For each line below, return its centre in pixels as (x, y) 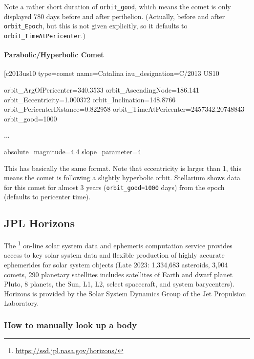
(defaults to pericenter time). (47, 197)
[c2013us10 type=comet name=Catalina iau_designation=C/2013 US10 (112, 73)
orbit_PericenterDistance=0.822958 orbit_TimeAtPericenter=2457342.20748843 (124, 109)
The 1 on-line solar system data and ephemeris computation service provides (118, 245)
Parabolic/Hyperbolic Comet (54, 55)
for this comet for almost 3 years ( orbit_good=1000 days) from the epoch (114, 187)
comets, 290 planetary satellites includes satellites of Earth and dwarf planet (118, 274)
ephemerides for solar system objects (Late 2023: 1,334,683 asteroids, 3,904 (116, 264)
